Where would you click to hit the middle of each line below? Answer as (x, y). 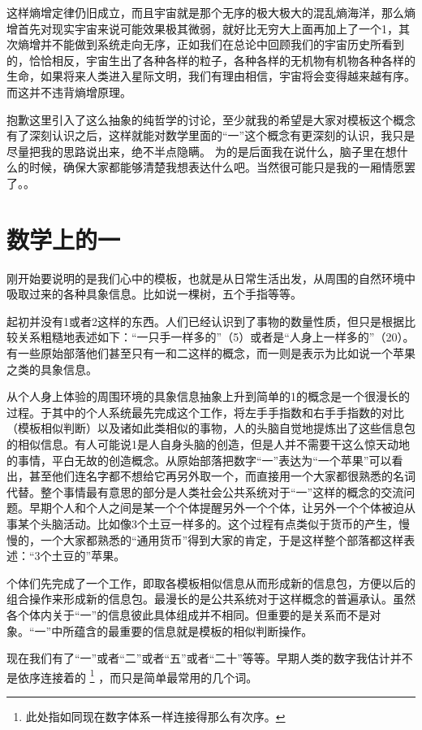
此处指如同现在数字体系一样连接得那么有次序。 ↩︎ (155, 716)
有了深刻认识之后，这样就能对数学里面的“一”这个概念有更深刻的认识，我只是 (211, 135)
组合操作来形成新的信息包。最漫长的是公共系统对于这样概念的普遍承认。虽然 (211, 599)
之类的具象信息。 (52, 369)
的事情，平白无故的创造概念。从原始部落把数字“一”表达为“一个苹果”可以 (199, 460)
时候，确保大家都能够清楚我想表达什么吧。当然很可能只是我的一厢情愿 (216, 167)
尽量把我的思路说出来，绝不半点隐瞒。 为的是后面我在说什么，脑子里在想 (202, 151)
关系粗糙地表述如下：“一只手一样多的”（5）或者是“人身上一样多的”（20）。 (216, 337)
